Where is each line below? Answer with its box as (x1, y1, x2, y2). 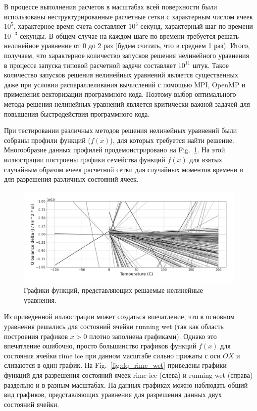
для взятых (189, 154, 222, 164)
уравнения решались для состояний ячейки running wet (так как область (4, 321, 224, 331)
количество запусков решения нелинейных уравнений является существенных (4, 69, 238, 80)
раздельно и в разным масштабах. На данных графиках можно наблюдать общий (4, 379, 248, 390)
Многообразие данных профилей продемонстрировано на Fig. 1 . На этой (4, 144, 225, 155)
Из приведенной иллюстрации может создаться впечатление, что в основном (4, 311, 235, 322)
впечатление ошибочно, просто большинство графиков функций (4, 341, 197, 351)
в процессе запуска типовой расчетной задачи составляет (4, 60, 176, 70)
